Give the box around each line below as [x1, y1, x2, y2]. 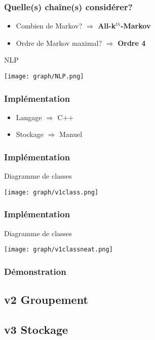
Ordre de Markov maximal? [16, 37, 102, 48]
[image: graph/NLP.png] [4, 73, 84, 80]
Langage [16, 111, 42, 122]
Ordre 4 [118, 37, 146, 48]
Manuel [59, 129, 83, 139]
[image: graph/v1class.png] [4, 188, 99, 196]
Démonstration [4, 265, 66, 277]
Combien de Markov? [16, 20, 83, 31]
